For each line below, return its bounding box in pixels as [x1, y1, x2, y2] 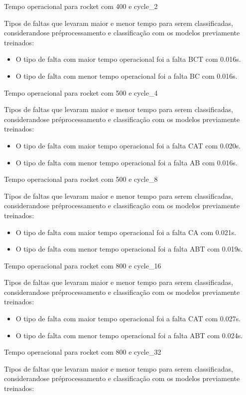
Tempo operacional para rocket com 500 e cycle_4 [4, 87, 158, 98]
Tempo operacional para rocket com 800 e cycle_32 [4, 347, 161, 357]
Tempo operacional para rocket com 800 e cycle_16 [4, 260, 161, 270]
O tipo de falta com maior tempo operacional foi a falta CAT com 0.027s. [15, 313, 241, 324]
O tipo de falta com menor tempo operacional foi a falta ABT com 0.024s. [15, 330, 243, 340]
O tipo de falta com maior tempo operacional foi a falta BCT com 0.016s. [15, 54, 241, 64]
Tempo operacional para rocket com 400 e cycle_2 [4, 1, 158, 11]
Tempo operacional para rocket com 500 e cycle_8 [4, 174, 158, 184]
